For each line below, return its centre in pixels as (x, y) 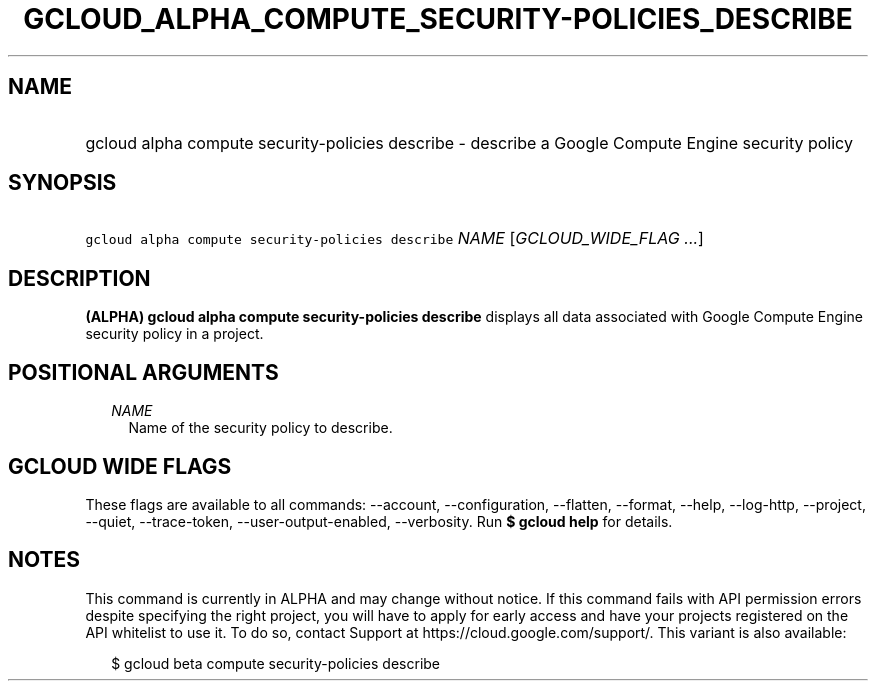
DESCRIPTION (79, 278)
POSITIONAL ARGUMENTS (143, 372)
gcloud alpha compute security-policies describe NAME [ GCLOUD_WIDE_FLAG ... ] (394, 238)
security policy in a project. (174, 334)
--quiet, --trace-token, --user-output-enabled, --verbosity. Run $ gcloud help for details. (379, 521)
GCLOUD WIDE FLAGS (120, 466)
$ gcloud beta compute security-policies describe (276, 663)
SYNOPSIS (62, 183)
